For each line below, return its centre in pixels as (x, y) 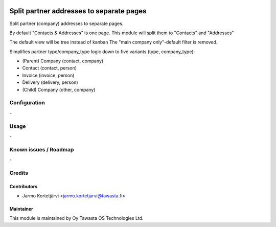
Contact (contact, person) (49, 68)
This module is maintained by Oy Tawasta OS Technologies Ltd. (76, 218)
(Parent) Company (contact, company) (63, 61)
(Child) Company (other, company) (59, 89)
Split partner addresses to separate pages (78, 11)
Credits (19, 173)
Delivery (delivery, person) (50, 82)
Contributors (24, 186)
